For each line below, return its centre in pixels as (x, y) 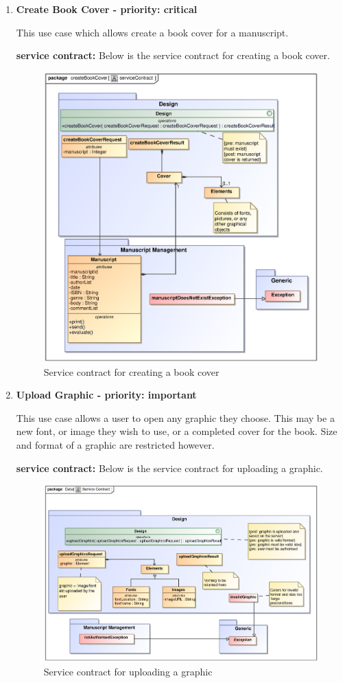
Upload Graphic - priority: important (106, 395)
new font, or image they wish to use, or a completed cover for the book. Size (177, 431)
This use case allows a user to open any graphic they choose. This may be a (175, 417)
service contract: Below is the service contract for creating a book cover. (173, 55)
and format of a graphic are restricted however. (115, 445)
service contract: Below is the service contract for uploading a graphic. (169, 468)
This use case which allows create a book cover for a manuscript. (152, 32)
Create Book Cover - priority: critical (107, 9)
